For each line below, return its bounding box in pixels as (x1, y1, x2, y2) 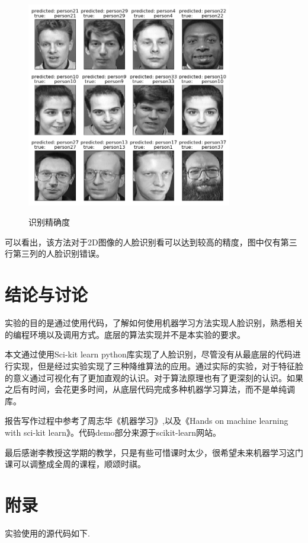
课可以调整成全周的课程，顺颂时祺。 (5, 458, 146, 470)
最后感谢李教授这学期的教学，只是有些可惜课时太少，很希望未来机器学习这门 (5, 446, 303, 458)
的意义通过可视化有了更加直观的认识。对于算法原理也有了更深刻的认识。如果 (5, 371, 303, 384)
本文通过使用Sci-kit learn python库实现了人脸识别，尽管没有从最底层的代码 (5, 348, 293, 360)
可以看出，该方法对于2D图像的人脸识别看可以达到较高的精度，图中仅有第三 (5, 235, 297, 248)
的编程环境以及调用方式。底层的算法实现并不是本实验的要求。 (5, 328, 245, 340)
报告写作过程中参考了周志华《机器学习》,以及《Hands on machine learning (5, 414, 288, 427)
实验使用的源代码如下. (5, 526, 90, 539)
